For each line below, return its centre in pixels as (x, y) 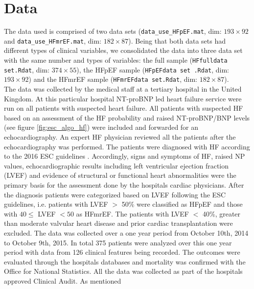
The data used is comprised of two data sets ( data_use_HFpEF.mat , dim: (113, 31)
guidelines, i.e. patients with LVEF (56, 204)
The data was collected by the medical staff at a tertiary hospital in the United (123, 89)
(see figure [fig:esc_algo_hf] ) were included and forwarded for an (101, 127)
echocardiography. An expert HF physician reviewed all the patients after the (120, 136)
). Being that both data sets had (177, 40)
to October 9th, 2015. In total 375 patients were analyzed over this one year (118, 242)
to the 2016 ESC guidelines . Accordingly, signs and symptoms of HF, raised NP (125, 156)
